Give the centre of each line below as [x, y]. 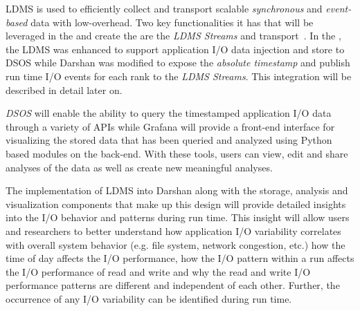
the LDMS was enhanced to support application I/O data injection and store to [175, 49]
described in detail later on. [64, 89]
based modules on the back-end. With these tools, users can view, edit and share [177, 153]
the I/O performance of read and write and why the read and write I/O [158, 271]
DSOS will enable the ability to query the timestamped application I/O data [169, 113]
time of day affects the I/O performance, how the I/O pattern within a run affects [180, 258]
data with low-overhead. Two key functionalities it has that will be [172, 22]
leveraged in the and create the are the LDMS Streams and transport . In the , [173, 36]
